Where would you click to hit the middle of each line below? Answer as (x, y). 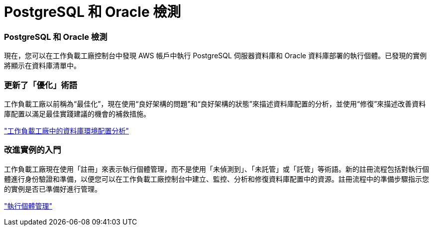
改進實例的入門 (33, 150)
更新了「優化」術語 (41, 85)
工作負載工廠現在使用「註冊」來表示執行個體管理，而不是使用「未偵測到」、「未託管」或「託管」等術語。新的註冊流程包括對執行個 (216, 169)
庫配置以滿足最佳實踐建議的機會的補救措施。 (77, 114)
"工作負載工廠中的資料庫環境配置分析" (67, 130)
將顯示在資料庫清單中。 (42, 66)
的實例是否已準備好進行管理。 (53, 189)
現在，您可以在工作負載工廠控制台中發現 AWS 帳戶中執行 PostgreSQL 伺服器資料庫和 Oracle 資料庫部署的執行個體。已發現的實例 (216, 56)
